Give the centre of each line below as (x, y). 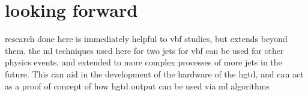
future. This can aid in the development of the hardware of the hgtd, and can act (154, 73)
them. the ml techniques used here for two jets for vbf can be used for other (144, 50)
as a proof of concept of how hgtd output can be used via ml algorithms (137, 85)
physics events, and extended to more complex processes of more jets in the (143, 62)
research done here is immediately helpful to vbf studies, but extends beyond (146, 39)
